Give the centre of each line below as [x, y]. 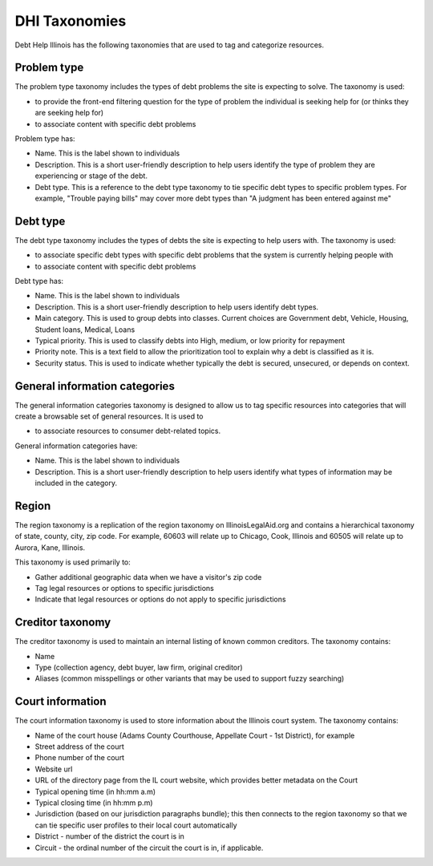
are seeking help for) [69, 113]
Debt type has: [39, 281]
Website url [54, 769]
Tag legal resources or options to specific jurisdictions [124, 588]
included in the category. [76, 483]
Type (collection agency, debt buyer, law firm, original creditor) [139, 667]
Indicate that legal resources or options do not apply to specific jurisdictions [160, 599]
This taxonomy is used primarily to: [73, 562]
